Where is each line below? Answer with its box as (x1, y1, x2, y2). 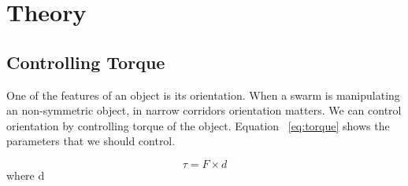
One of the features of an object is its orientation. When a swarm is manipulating (6, 86, 400, 103)
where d (6, 166, 45, 183)
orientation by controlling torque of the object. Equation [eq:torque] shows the (6, 117, 390, 133)
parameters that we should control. (6, 133, 176, 149)
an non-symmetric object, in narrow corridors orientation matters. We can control (6, 102, 402, 119)
